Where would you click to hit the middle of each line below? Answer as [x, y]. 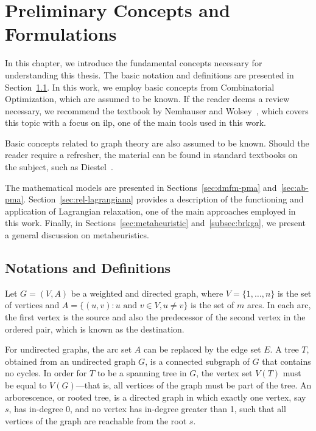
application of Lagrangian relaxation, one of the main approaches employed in [150, 211]
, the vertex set [224, 373]
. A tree [284, 349]
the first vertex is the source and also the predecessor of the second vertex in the [155, 317]
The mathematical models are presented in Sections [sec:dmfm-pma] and [141, 187]
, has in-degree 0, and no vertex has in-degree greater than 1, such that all [147, 409]
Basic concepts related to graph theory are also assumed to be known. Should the [157, 143]
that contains [286, 361]
